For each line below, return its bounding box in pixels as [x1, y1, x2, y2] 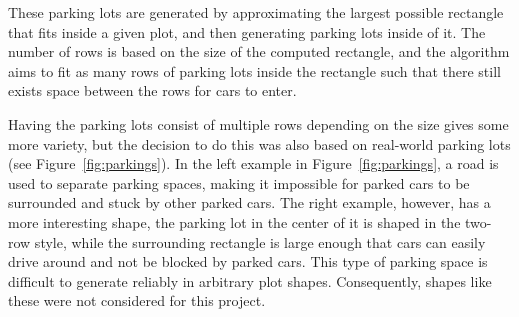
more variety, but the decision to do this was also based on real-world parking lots [8, 133, 511, 154]
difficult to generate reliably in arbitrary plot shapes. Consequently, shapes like [8, 270, 492, 291]
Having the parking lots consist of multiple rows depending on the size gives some [8, 113, 509, 134]
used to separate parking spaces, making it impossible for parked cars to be [8, 172, 470, 193]
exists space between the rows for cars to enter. [8, 80, 297, 101]
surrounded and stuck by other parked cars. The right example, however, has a [8, 192, 491, 213]
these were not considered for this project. [8, 290, 266, 311]
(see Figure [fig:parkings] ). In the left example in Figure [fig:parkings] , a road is [8, 153, 499, 174]
